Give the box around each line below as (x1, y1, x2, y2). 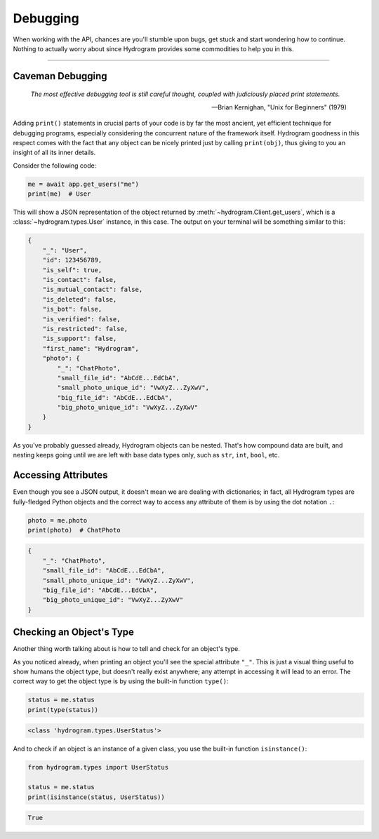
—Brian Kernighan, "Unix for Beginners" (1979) (211, 102, 347, 112)
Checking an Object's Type (13, 626, 135, 638)
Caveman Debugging (13, 70, 108, 82)
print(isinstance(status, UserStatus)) (27, 793, 165, 801)
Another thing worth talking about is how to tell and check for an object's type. (13, 645, 240, 653)
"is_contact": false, (42, 276, 117, 283)
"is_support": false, (42, 335, 117, 343)
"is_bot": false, (42, 305, 102, 314)
